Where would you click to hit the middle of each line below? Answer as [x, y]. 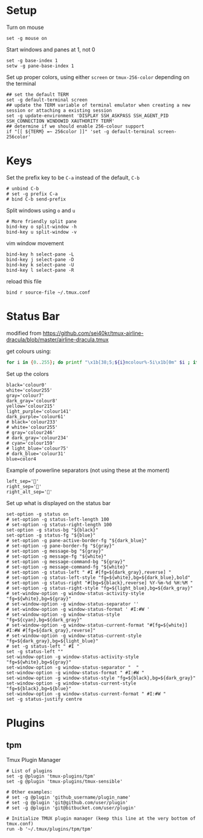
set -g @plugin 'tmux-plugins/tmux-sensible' [64, 781]
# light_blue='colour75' [37, 448]
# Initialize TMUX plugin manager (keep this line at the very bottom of [101, 818]
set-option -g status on [37, 514]
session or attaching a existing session [59, 110]
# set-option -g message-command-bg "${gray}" [66, 562]
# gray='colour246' [31, 433]
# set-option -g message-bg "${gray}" [55, 551]
